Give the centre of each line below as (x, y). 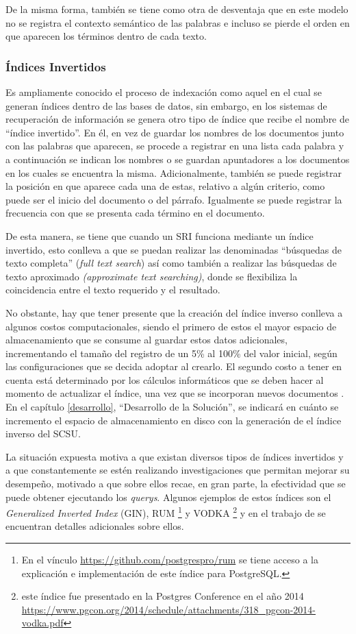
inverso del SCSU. (43, 434)
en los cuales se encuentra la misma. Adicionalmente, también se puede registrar (174, 172)
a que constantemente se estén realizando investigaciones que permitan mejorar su (178, 470)
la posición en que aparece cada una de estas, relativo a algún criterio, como (165, 186)
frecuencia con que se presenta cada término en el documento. (135, 213)
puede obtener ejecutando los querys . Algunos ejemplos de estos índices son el (168, 497)
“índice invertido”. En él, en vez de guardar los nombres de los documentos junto (175, 132)
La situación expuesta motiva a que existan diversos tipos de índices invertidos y (175, 456)
